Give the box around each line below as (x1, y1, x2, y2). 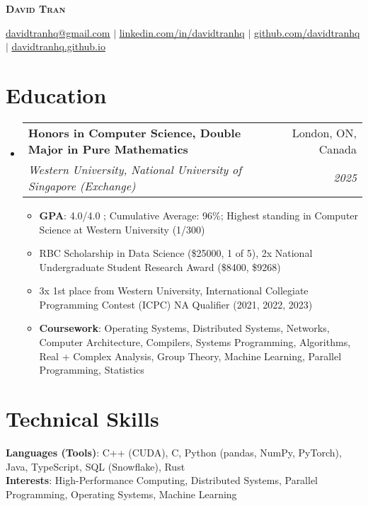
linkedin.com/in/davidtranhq (119, 25, 245, 40)
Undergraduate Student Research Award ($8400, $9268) (39, 259, 281, 274)
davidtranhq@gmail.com (6, 25, 110, 40)
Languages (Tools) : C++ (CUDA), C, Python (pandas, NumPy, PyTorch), (6, 444, 342, 459)
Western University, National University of (28, 161, 242, 178)
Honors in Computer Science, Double (28, 124, 241, 141)
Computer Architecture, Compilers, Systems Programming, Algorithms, (39, 335, 351, 350)
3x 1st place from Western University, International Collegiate (39, 283, 309, 298)
